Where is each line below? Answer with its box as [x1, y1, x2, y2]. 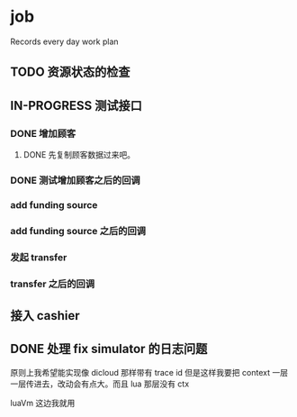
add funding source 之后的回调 [10, 224, 147, 237]
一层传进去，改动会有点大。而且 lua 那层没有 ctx [10, 378, 190, 389]
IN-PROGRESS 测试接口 [10, 97, 143, 113]
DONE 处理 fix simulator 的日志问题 [10, 341, 208, 357]
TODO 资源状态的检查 [10, 65, 130, 80]
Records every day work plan [10, 36, 120, 47]
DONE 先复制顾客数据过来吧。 [22, 150, 136, 160]
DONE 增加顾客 [10, 127, 76, 140]
